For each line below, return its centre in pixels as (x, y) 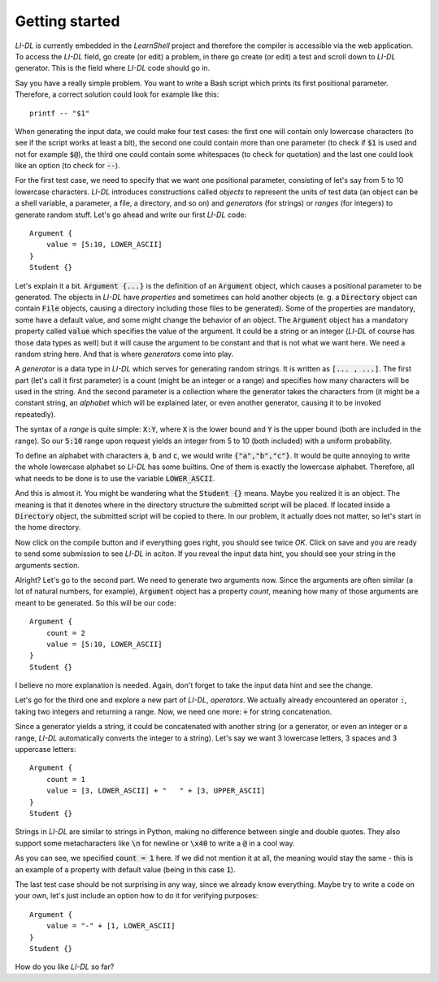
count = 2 (65, 633)
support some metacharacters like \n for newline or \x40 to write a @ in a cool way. (155, 843)
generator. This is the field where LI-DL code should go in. (113, 68)
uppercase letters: (46, 750)
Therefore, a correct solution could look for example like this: (117, 94)
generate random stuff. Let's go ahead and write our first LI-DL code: (131, 215)
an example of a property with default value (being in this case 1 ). (125, 869)
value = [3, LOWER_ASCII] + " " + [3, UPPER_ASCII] (156, 791)
